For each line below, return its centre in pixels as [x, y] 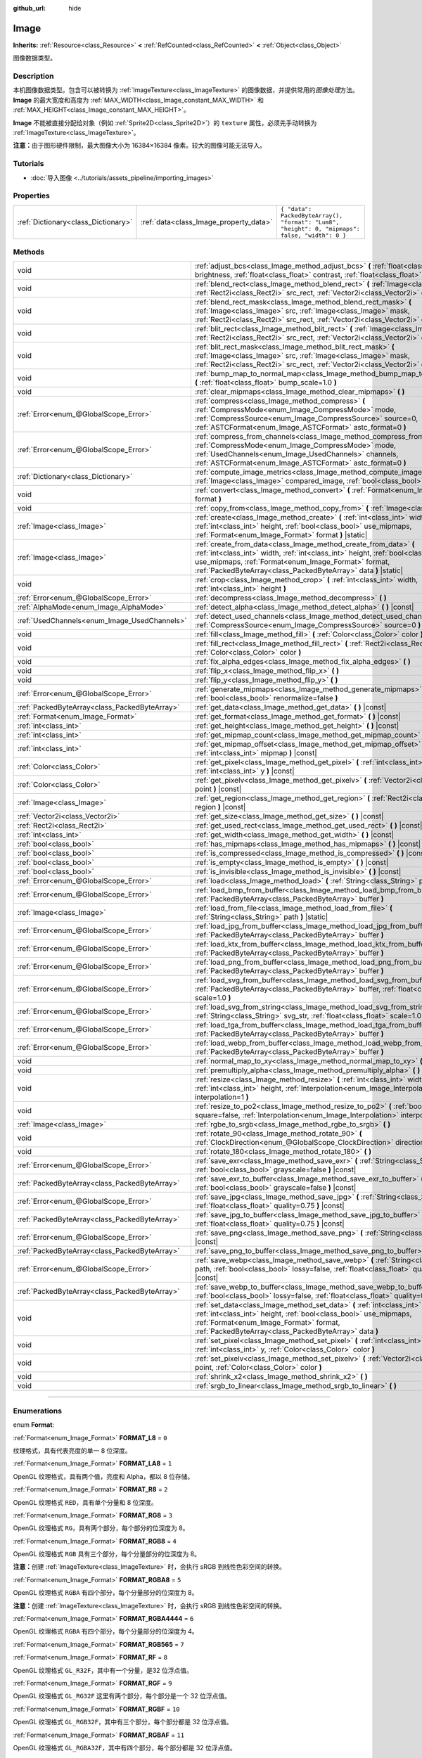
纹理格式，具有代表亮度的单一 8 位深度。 [72, 1450]
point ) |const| [218, 789]
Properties [32, 195]
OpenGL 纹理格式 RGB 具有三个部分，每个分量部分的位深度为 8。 [107, 1554]
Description [33, 76]
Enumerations [38, 1411]
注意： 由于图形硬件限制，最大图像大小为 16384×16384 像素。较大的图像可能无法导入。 [140, 146]
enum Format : [34, 1425]
